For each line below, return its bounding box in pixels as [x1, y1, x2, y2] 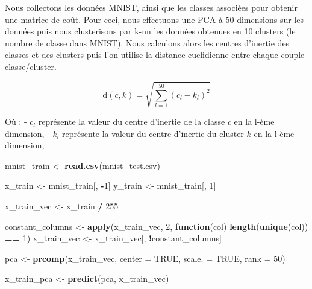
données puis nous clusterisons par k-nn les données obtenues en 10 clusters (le [5, 25, 296, 37]
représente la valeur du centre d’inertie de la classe [38, 115, 225, 128]
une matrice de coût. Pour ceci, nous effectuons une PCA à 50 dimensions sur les [5, 13, 304, 25]
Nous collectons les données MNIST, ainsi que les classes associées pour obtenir [5, 1, 298, 13]
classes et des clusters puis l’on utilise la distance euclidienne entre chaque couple [5, 48, 305, 61]
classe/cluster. [5, 60, 57, 72]
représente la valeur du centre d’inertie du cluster [62, 127, 244, 139]
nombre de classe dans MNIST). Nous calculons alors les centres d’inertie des [5, 36, 290, 49]
